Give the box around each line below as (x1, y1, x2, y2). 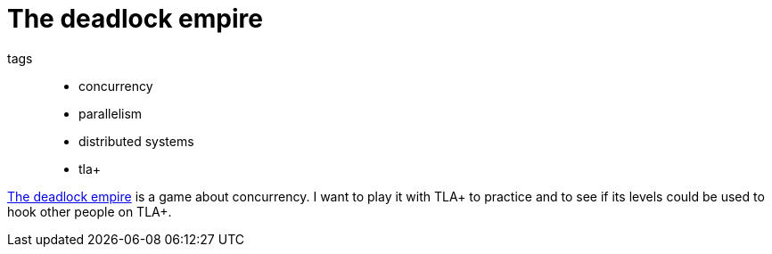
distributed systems (78, 133, 194, 149)
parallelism (78, 105, 143, 121)
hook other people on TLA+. (7, 203, 172, 219)
